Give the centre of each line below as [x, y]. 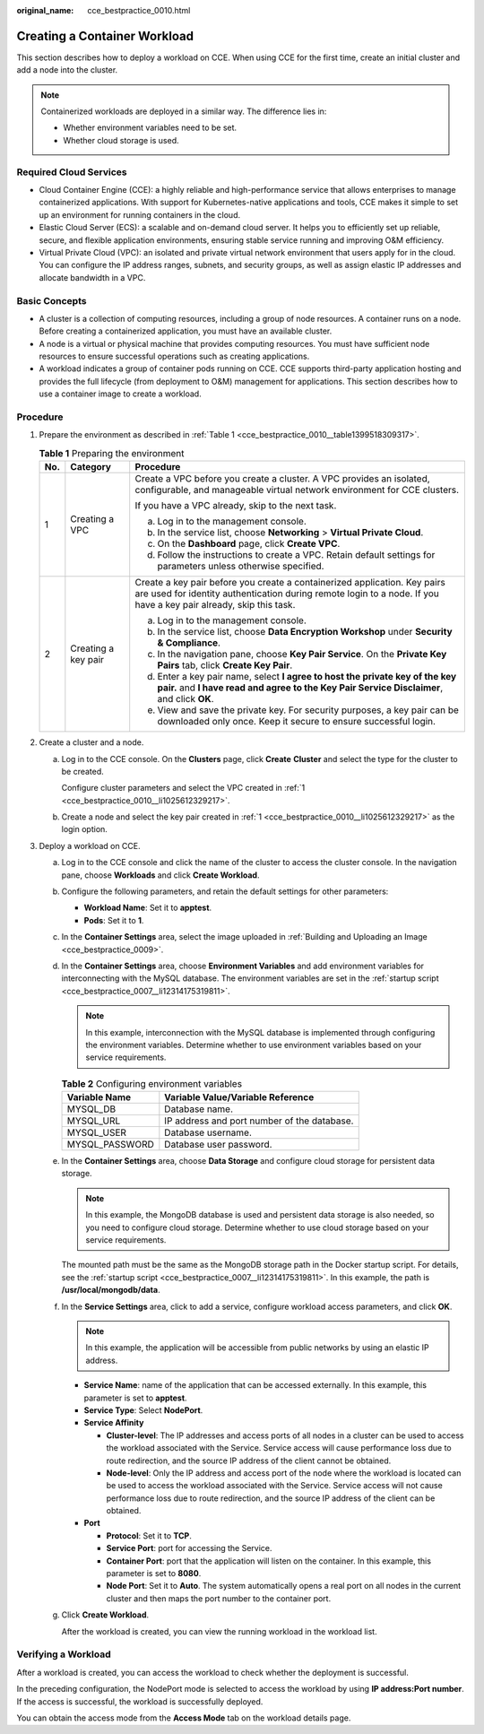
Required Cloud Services [72, 172]
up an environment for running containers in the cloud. [140, 214]
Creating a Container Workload [105, 36]
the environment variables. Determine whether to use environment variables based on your [254, 1045]
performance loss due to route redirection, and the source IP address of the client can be [271, 1498]
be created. [83, 771]
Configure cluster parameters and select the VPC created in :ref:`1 [183, 788]
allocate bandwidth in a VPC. [92, 277]
